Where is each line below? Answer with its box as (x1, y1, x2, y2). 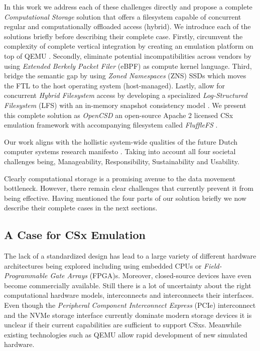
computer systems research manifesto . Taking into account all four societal (4, 146, 236, 157)
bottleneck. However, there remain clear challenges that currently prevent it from (4, 183, 253, 193)
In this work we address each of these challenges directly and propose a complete (4, 2, 252, 12)
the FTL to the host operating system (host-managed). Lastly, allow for (4, 80, 225, 90)
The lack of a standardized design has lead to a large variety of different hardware (4, 251, 256, 261)
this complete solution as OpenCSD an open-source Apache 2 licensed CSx (4, 109, 233, 120)
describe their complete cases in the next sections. (4, 202, 158, 213)
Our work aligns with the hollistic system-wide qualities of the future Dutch (4, 136, 238, 147)
